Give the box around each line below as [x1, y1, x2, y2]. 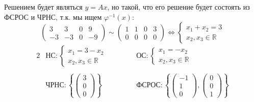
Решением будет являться [4, 2, 83, 12]
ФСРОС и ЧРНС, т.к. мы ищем [4, 11, 102, 22]
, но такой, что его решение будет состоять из [107, 2, 250, 12]
